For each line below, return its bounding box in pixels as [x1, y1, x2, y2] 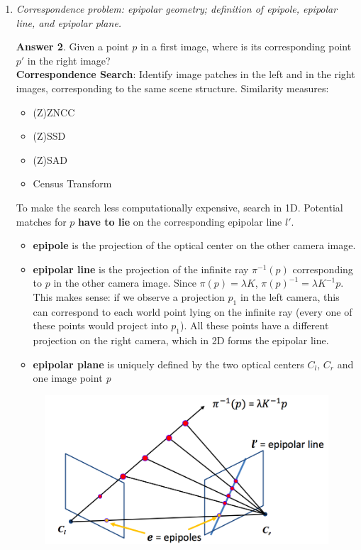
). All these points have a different [179, 318, 329, 333]
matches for [16, 214, 67, 229]
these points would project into [33, 318, 168, 333]
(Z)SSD [33, 128, 66, 143]
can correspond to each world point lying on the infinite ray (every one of [33, 304, 352, 319]
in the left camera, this [240, 289, 340, 304]
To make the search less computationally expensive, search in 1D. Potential [16, 199, 343, 214]
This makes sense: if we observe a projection [33, 289, 225, 304]
